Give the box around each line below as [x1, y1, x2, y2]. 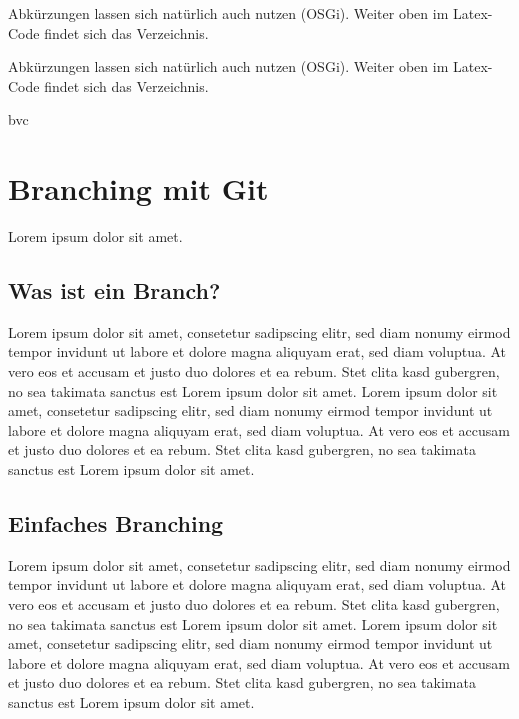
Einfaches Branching [8, 508, 224, 539]
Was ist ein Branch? [8, 275, 221, 306]
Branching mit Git [8, 168, 269, 209]
